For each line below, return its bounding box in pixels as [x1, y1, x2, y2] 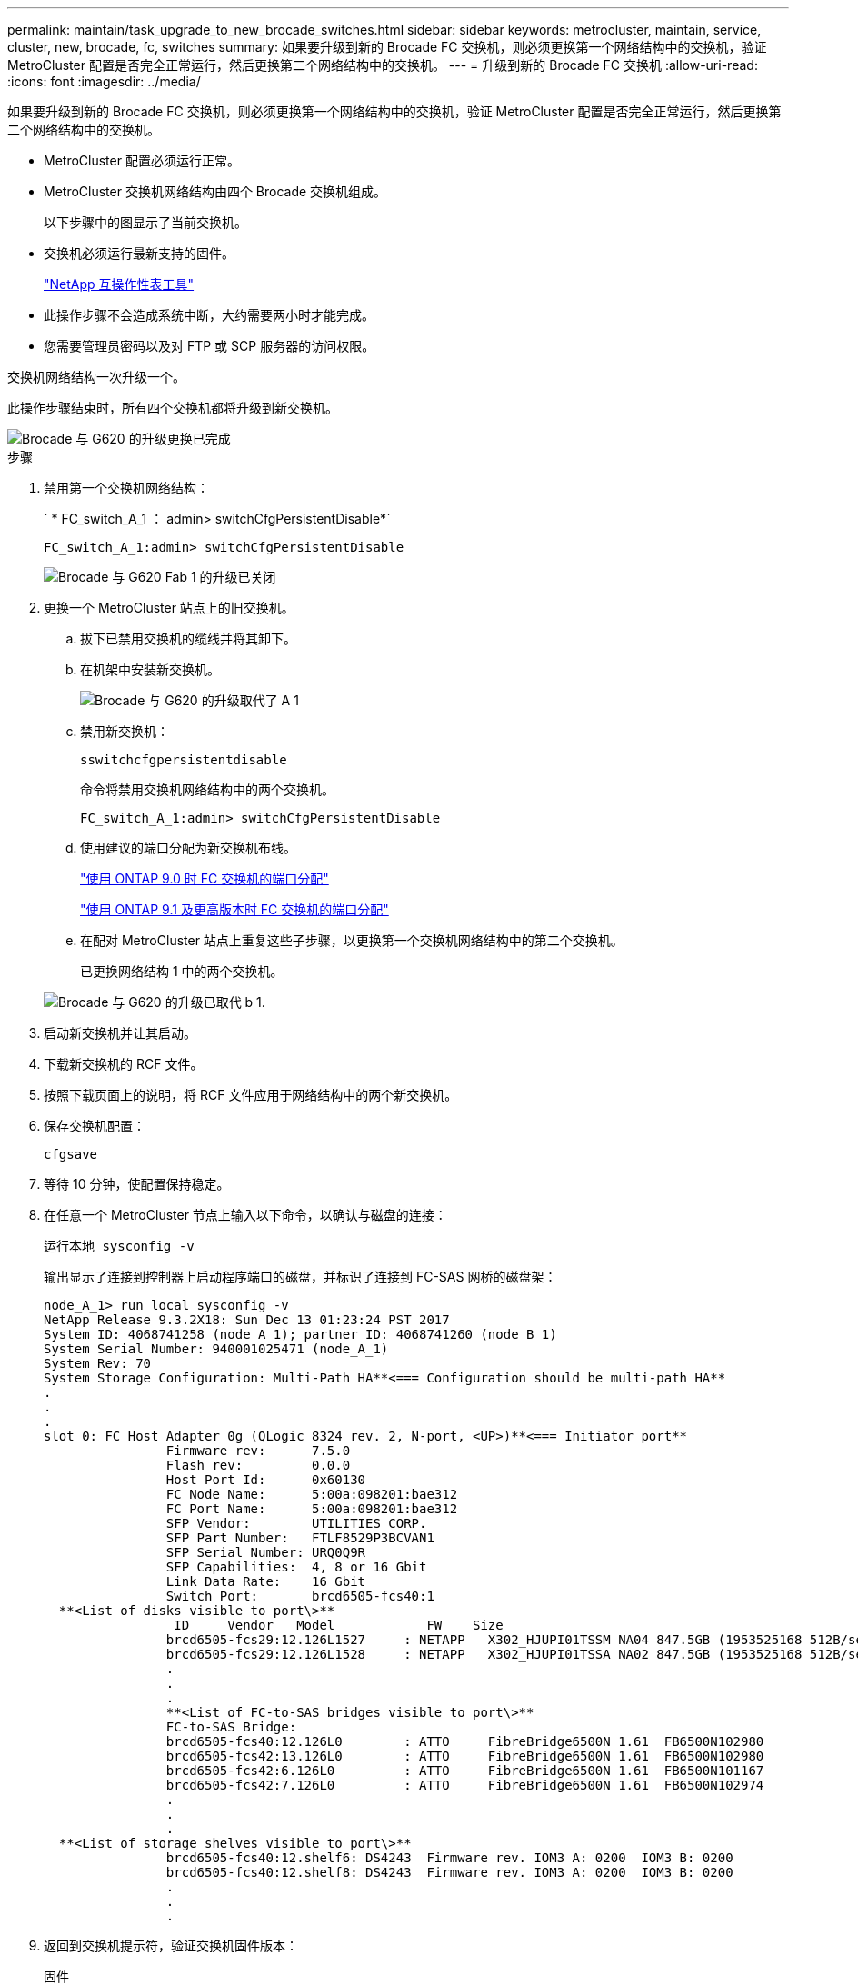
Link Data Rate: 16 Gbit [165, 1574, 366, 1589]
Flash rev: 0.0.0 [165, 1458, 351, 1472]
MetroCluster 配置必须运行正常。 [44, 153, 240, 168]
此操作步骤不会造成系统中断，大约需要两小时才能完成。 [44, 307, 374, 323]
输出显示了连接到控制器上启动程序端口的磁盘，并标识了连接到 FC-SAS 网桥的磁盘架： [44, 1269, 557, 1284]
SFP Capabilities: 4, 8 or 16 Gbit [165, 1560, 427, 1574]
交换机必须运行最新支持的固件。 [44, 245, 234, 261]
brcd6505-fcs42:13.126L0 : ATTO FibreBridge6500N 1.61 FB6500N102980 [165, 1749, 764, 1763]
